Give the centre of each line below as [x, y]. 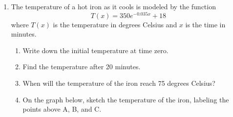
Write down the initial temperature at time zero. [95, 50]
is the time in [205, 24]
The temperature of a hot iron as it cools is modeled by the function [113, 6]
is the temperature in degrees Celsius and [115, 24]
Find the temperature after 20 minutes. [82, 67]
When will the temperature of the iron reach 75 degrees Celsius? [119, 83]
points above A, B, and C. [62, 109]
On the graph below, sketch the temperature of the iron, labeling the [126, 99]
